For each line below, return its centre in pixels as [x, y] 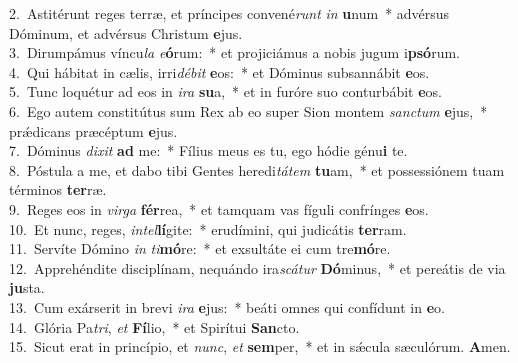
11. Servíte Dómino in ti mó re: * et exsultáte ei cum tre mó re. [200, 248]
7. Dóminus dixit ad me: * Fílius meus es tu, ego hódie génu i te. [208, 150]
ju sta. [27, 287]
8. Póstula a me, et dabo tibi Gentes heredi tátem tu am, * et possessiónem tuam [257, 169]
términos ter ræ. [58, 189]
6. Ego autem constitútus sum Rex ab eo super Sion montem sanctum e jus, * [248, 110]
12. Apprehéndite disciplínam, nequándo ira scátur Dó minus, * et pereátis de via [257, 267]
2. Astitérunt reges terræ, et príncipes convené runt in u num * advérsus [229, 13]
